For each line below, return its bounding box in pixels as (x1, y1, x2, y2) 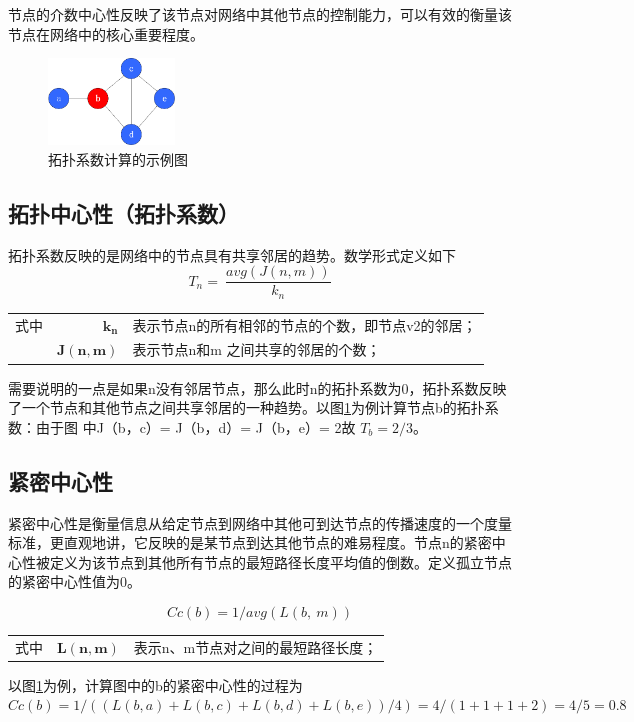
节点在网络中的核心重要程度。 (8, 23, 204, 44)
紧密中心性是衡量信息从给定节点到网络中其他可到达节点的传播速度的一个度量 (8, 512, 512, 533)
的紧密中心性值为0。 (8, 571, 141, 592)
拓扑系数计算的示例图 (48, 148, 188, 169)
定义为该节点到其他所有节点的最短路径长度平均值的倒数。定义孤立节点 (49, 551, 512, 572)
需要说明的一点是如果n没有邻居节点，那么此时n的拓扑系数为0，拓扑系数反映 (8, 377, 507, 398)
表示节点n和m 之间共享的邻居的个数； (132, 339, 381, 360)
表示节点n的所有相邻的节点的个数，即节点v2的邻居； (132, 314, 477, 335)
